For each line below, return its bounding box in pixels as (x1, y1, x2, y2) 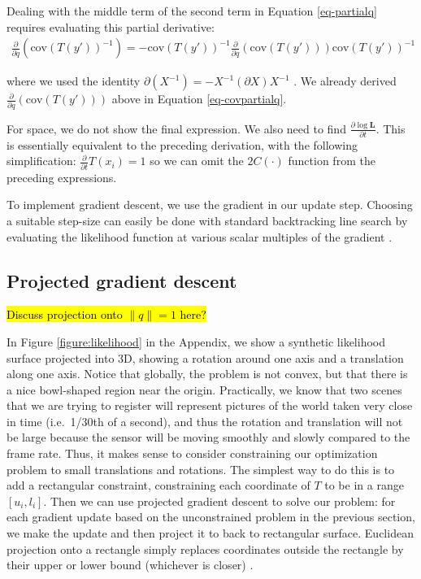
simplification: (7, 152, 76, 169)
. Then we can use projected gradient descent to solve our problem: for (43, 492, 396, 509)
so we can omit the (150, 152, 244, 169)
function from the (288, 152, 375, 169)
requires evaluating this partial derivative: (7, 18, 215, 35)
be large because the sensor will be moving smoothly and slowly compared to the (7, 429, 410, 446)
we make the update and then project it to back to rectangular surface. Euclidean (7, 525, 414, 542)
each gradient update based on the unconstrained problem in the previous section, (7, 508, 415, 525)
